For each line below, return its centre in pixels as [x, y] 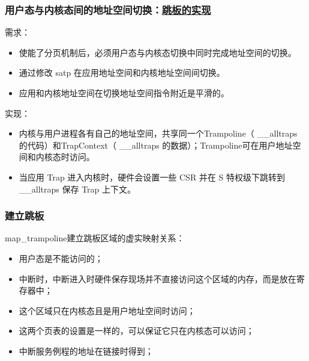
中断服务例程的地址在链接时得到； [86, 350]
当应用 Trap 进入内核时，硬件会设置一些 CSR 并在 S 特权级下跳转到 [152, 177]
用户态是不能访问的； [61, 258]
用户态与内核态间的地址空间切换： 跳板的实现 [108, 9]
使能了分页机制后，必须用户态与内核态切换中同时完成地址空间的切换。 [157, 52]
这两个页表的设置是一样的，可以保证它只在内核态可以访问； [136, 331]
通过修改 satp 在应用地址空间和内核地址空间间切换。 [122, 73]
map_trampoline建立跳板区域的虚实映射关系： [95, 238]
